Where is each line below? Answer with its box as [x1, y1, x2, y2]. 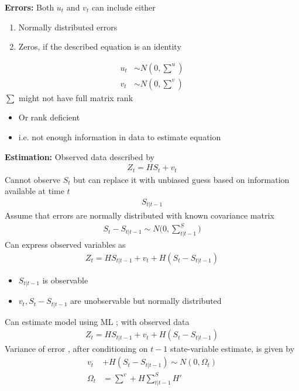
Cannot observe [5, 173, 61, 185]
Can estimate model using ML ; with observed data [5, 315, 190, 327]
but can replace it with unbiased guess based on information [73, 173, 290, 185]
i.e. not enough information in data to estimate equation [18, 131, 221, 143]
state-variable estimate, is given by [170, 342, 295, 355]
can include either [91, 1, 156, 13]
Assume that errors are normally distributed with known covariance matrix [5, 209, 274, 222]
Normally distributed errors [18, 20, 118, 33]
